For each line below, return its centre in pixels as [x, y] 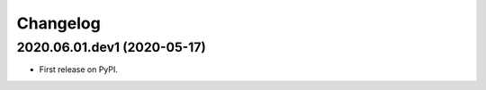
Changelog [58, 23]
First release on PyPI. [79, 70]
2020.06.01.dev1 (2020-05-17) [111, 47]
